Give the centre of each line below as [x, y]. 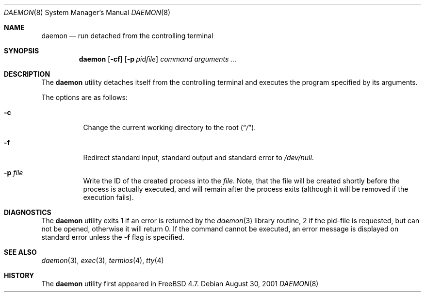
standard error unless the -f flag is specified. [113, 237]
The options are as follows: [84, 97]
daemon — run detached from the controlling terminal [127, 36]
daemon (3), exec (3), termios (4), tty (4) [103, 260]
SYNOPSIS [22, 51]
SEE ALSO [20, 252]
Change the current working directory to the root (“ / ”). [170, 127]
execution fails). [108, 197]
